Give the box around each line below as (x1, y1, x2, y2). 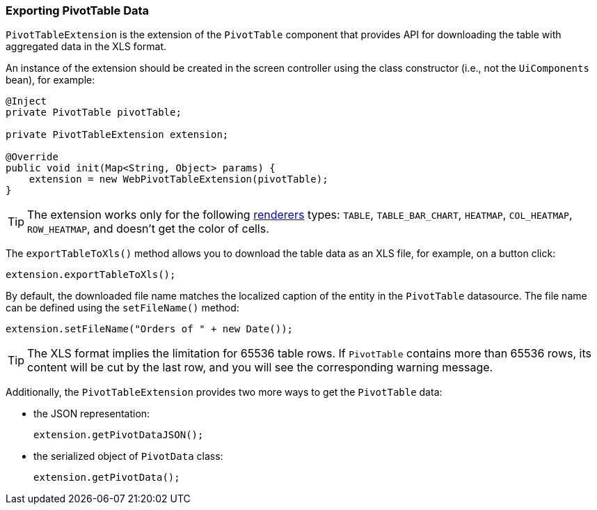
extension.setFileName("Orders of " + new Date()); (6, 323, 294, 335)
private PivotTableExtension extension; (6, 129, 229, 141)
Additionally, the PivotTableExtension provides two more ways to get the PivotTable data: (6, 386, 443, 399)
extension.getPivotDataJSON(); (33, 429, 204, 441)
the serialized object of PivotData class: (33, 450, 223, 463)
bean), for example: (6, 74, 95, 86)
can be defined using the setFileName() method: (6, 302, 239, 314)
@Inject (6, 95, 47, 107)
